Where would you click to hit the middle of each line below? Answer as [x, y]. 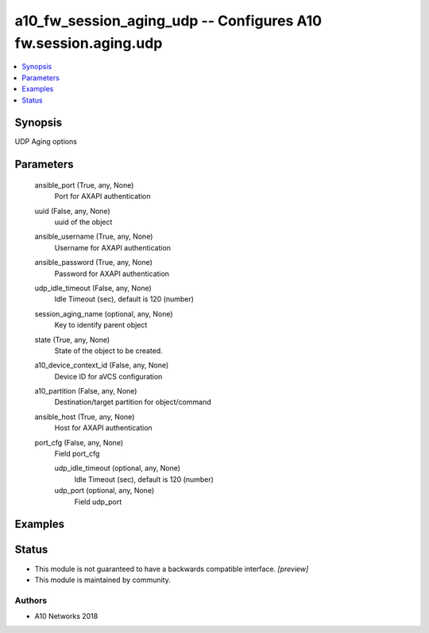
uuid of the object [83, 222]
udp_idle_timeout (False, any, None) [93, 288]
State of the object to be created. [108, 351]
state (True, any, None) [72, 340]
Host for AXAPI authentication [103, 428]
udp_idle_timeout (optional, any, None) [118, 468]
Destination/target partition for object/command [133, 402]
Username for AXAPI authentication [112, 247]
